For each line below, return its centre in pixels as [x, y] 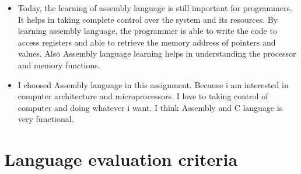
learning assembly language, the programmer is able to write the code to [147, 31]
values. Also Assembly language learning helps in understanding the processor [157, 53]
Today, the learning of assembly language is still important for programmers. [155, 8]
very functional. [46, 119]
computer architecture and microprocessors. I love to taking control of [143, 96]
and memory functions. [59, 65]
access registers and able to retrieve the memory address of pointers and [147, 42]
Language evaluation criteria [121, 159]
